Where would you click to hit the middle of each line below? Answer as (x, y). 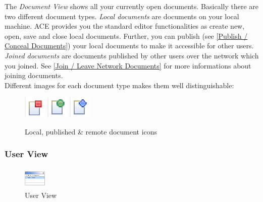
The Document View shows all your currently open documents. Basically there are (131, 6)
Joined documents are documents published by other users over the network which (132, 55)
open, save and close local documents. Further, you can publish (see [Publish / (126, 36)
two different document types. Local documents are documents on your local (122, 16)
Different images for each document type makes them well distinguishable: (119, 85)
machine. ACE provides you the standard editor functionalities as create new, (125, 26)
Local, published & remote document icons (91, 131)
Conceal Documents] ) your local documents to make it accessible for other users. (129, 46)
